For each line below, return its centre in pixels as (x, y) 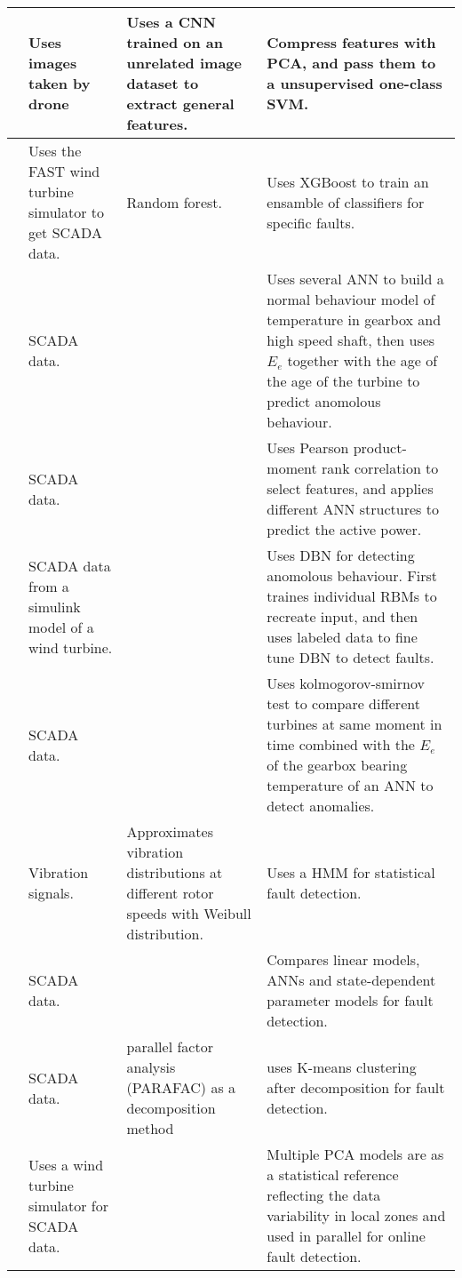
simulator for (68, 1205)
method (150, 1128)
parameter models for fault (350, 1000)
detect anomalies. (321, 806)
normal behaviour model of (351, 299)
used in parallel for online (346, 1236)
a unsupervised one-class (354, 83)
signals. (51, 893)
